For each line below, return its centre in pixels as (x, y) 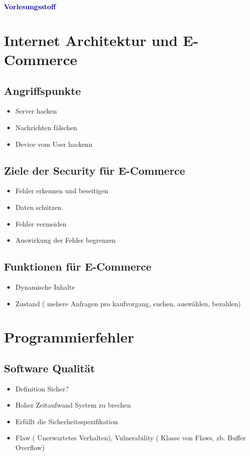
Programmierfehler (69, 337)
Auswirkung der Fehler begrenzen (65, 240)
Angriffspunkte (42, 90)
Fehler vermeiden (41, 223)
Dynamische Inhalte (45, 286)
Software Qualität (50, 368)
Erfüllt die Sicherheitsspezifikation (67, 421)
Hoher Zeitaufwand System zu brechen (73, 405)
